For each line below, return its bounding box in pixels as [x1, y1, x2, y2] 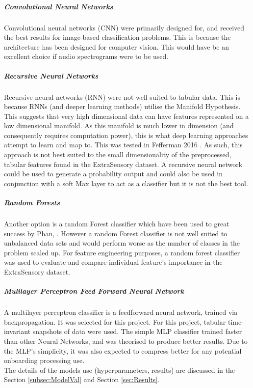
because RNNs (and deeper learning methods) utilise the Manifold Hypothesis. [4, 101, 241, 111]
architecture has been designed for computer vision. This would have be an [4, 41, 229, 52]
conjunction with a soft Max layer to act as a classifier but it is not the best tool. [4, 178, 248, 188]
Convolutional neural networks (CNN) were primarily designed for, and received [4, 22, 245, 32]
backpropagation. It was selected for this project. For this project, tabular [4, 316, 226, 327]
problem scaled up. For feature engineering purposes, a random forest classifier [4, 247, 240, 257]
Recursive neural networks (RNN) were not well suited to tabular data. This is [4, 91, 240, 102]
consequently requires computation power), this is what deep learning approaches [4, 130, 248, 140]
